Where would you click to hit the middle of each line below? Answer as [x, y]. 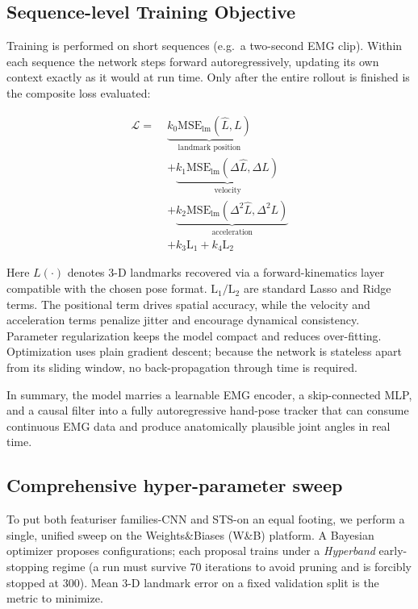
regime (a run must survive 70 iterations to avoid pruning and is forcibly [232, 566]
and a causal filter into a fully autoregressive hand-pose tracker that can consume [208, 410]
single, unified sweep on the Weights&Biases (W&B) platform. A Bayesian [190, 534]
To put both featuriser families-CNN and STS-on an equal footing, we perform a [206, 519]
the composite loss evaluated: [79, 92]
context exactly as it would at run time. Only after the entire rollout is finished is [208, 77]
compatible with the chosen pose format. [107, 288]
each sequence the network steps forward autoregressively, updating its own [193, 61]
